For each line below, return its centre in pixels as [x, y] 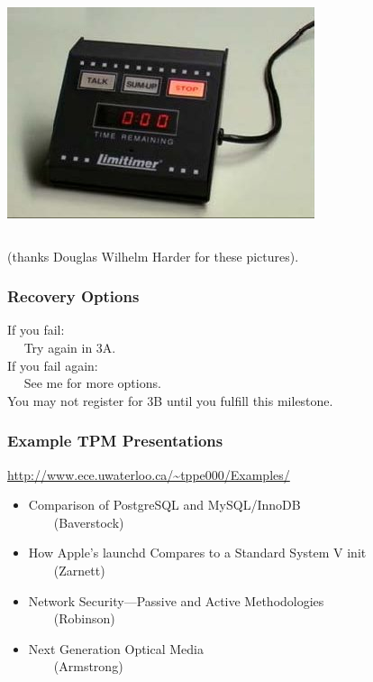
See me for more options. [92, 383]
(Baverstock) [89, 522]
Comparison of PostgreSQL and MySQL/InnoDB [164, 505]
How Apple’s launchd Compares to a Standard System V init [197, 553]
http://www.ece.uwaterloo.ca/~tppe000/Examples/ [149, 474]
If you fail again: [53, 365]
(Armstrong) [88, 666]
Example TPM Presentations [115, 441]
